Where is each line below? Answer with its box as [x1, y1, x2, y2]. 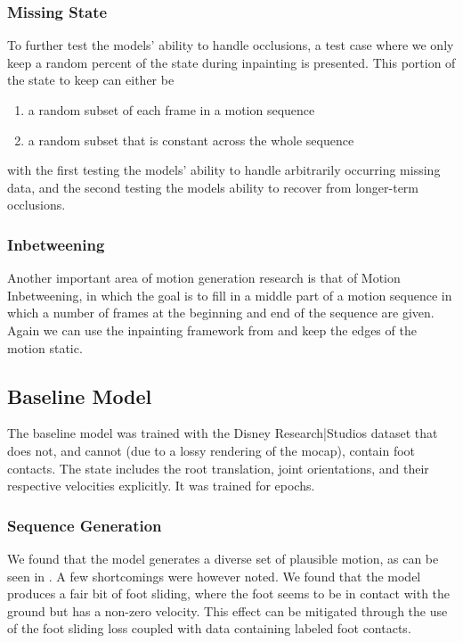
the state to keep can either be [7, 70, 175, 89]
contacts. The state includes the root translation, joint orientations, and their [7, 458, 429, 477]
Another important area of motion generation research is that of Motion [7, 268, 401, 287]
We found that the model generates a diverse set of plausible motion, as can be [7, 548, 439, 567]
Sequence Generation [7, 514, 162, 536]
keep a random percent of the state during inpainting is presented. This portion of [7, 53, 456, 71]
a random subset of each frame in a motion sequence [28, 101, 315, 119]
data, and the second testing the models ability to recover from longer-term [7, 177, 419, 196]
